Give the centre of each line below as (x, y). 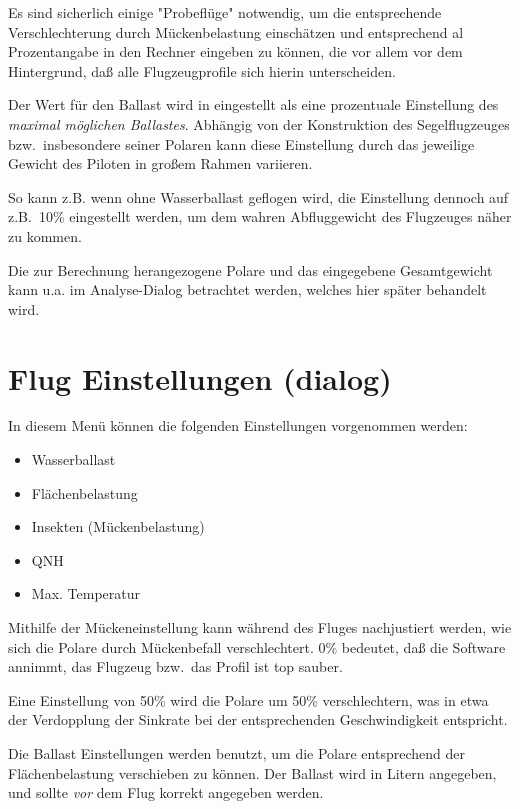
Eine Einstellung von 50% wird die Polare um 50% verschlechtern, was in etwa (248, 699)
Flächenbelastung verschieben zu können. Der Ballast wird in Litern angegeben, (252, 772)
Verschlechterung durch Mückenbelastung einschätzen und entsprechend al (236, 31)
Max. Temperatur (86, 593)
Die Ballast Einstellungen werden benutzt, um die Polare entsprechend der (236, 752)
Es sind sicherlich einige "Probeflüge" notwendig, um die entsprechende (225, 12)
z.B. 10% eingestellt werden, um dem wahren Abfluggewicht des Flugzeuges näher (260, 216)
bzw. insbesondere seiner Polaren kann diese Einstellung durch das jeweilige (241, 143)
